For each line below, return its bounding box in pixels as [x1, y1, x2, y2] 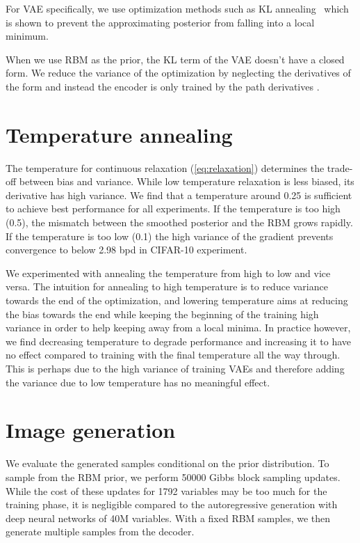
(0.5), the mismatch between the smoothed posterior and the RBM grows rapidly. [6, 215, 353, 230]
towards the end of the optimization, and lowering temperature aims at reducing [6, 293, 348, 308]
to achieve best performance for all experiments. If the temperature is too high [6, 201, 341, 216]
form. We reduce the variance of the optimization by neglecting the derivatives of [6, 65, 351, 80]
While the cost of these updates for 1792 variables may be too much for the [6, 483, 327, 498]
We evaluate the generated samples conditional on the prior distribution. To [6, 456, 329, 471]
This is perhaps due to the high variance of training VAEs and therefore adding [6, 361, 345, 375]
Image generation [6, 416, 176, 444]
